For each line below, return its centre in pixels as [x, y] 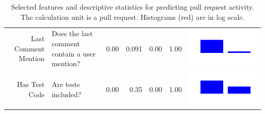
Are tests [66, 84]
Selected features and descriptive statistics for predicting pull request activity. [132, 7]
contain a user [74, 53]
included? [67, 94]
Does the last [72, 33]
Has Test [31, 84]
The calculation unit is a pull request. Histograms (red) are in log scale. [132, 17]
